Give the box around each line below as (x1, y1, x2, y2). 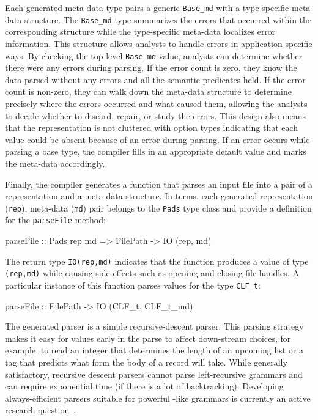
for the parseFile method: (5, 213, 106, 226)
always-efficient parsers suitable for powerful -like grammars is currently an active (5, 391, 311, 404)
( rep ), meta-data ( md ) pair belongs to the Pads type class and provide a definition (5, 201, 312, 214)
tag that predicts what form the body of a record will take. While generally (5, 355, 287, 368)
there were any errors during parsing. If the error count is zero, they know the (5, 61, 297, 74)
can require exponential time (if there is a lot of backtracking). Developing (5, 380, 284, 392)
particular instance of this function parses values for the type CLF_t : (5, 278, 261, 291)
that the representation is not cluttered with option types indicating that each (5, 121, 298, 134)
